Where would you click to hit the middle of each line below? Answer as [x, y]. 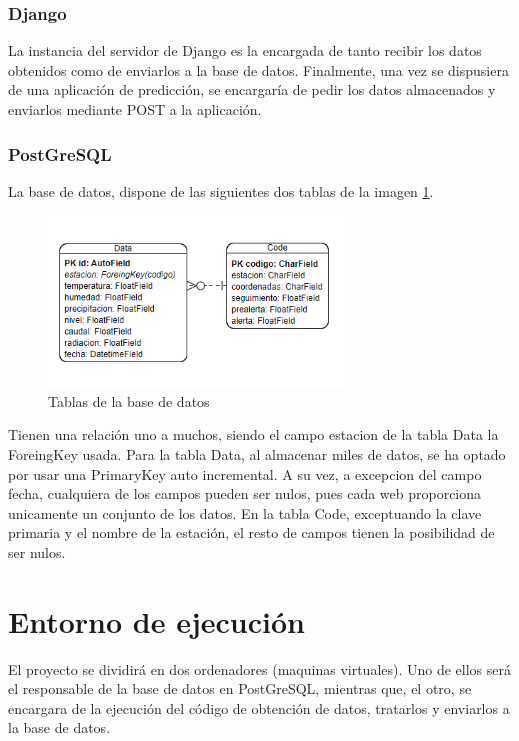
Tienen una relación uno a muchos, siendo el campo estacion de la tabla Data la [253, 434]
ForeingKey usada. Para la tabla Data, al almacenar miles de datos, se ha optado [257, 454]
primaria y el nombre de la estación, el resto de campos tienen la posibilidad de [251, 532]
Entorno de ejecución [156, 620]
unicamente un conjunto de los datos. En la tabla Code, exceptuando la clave [245, 512]
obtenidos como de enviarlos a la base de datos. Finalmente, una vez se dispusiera [258, 69]
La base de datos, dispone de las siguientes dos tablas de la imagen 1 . [221, 190]
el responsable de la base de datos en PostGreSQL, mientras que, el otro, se [240, 688]
